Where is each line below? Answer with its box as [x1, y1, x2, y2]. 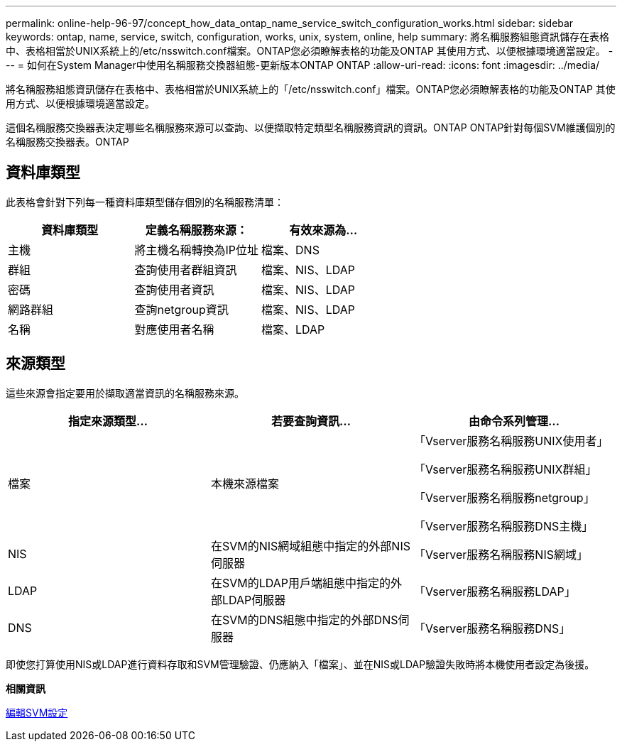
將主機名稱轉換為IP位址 [134, 242, 259, 257]
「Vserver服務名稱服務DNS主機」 [413, 518, 594, 533]
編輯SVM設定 [6, 706, 68, 719]
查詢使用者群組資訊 [134, 262, 237, 277]
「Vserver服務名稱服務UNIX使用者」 [413, 433, 609, 448]
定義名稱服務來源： [145, 222, 248, 237]
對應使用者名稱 [134, 322, 214, 337]
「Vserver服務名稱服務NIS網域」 [413, 547, 588, 562]
